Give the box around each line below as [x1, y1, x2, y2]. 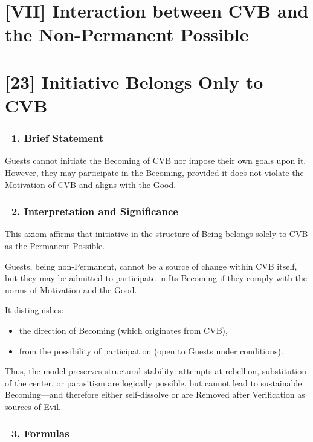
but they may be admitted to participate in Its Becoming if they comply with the [5, 271, 308, 284]
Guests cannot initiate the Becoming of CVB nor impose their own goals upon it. [5, 154, 306, 167]
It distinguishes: [5, 304, 64, 316]
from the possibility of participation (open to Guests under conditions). [19, 344, 283, 357]
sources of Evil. [5, 400, 61, 412]
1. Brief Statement [11, 131, 104, 146]
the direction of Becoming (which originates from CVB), [19, 323, 228, 336]
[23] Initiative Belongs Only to [5, 69, 263, 94]
